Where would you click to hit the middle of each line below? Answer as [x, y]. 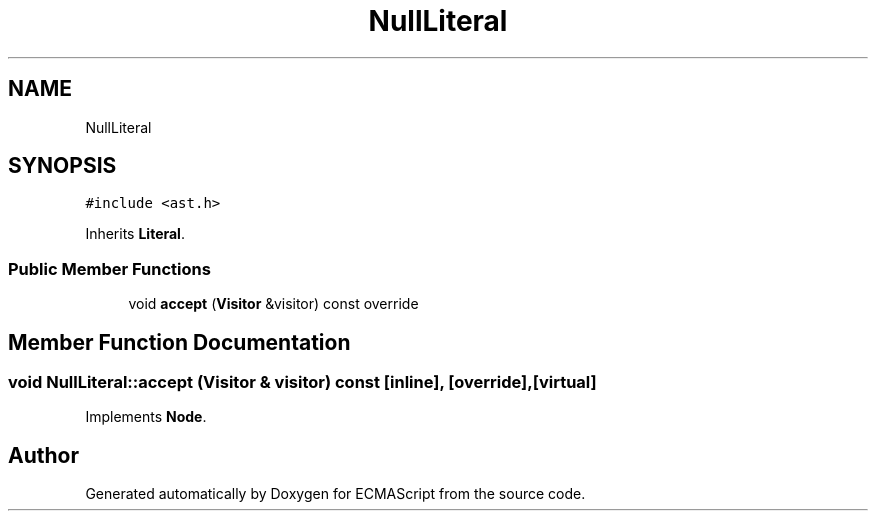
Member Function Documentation [179, 342]
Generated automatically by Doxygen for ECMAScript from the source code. [335, 494]
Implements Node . [146, 417]
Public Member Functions [109, 268]
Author [43, 455]
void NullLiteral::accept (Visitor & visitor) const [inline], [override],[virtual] [302, 382]
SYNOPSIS [62, 166]
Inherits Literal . [135, 234]
